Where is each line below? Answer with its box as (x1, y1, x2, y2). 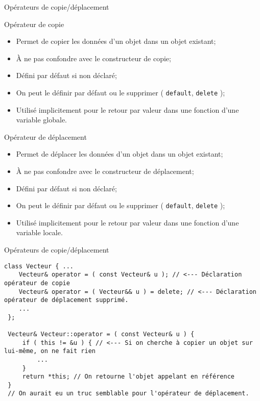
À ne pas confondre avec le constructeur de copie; (16, 53, 171, 63)
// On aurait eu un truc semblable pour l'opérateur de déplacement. (8, 390, 249, 397)
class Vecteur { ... (4, 262, 74, 270)
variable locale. (16, 227, 63, 238)
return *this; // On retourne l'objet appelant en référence (22, 373, 235, 381)
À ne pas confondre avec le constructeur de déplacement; (16, 166, 194, 176)
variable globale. (16, 114, 67, 125)
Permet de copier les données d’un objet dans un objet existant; (16, 36, 216, 46)
